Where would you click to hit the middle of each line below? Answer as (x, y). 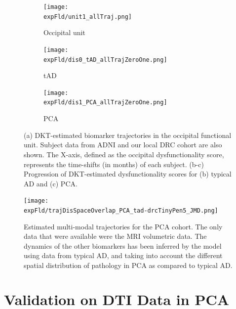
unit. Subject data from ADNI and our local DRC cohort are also (123, 145)
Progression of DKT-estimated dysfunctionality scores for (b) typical (128, 174)
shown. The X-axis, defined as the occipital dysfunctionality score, (124, 154)
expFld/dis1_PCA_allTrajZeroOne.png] (105, 103)
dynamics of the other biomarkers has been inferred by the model (123, 245)
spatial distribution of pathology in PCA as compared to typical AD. (128, 265)
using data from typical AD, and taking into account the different (123, 255)
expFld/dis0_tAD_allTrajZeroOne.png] (105, 60)
